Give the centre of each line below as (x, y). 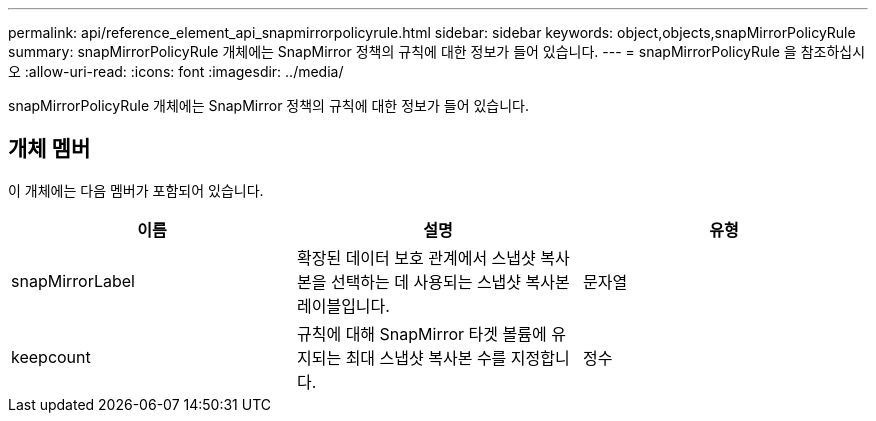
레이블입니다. (343, 305)
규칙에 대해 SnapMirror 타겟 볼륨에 (421, 333)
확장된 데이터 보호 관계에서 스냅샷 (416, 257)
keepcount (51, 356)
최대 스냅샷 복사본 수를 (426, 357)
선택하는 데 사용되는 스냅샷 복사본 (450, 281)
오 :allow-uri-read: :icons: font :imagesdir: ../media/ (176, 71)
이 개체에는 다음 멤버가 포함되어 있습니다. (136, 190)
